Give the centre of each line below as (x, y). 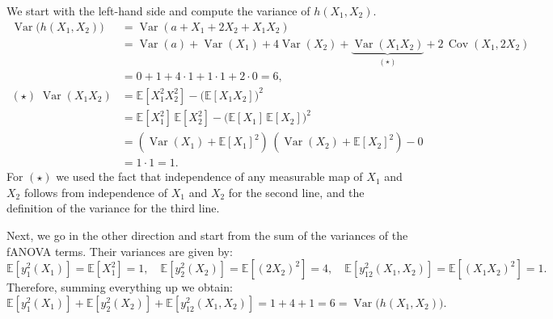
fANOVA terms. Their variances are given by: (120, 251)
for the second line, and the (296, 192)
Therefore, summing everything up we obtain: (120, 287)
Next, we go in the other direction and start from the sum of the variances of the (207, 235)
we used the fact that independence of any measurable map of (209, 176)
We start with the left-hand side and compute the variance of (158, 10)
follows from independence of (96, 192)
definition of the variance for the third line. (113, 208)
